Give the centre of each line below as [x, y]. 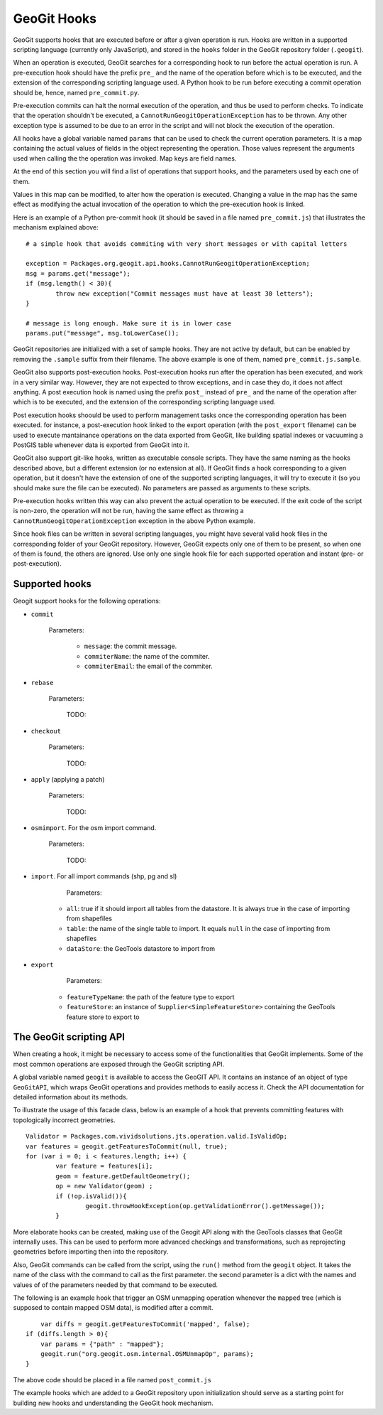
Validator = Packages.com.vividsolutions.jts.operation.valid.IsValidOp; [157, 1136]
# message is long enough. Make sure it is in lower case [129, 323]
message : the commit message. [131, 646]
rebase [42, 683]
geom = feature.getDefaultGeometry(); [123, 1176]
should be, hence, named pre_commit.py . [76, 92]
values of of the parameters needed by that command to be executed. [116, 1285]
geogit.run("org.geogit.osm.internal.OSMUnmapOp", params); [147, 1354]
